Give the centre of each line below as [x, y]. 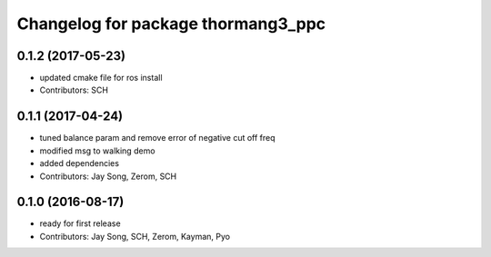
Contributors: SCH [74, 90]
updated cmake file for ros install [101, 78]
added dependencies [80, 163]
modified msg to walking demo [97, 151]
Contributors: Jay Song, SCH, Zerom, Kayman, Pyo [135, 236]
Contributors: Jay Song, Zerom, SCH [108, 176]
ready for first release [80, 223]
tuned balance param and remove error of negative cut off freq [158, 138]
